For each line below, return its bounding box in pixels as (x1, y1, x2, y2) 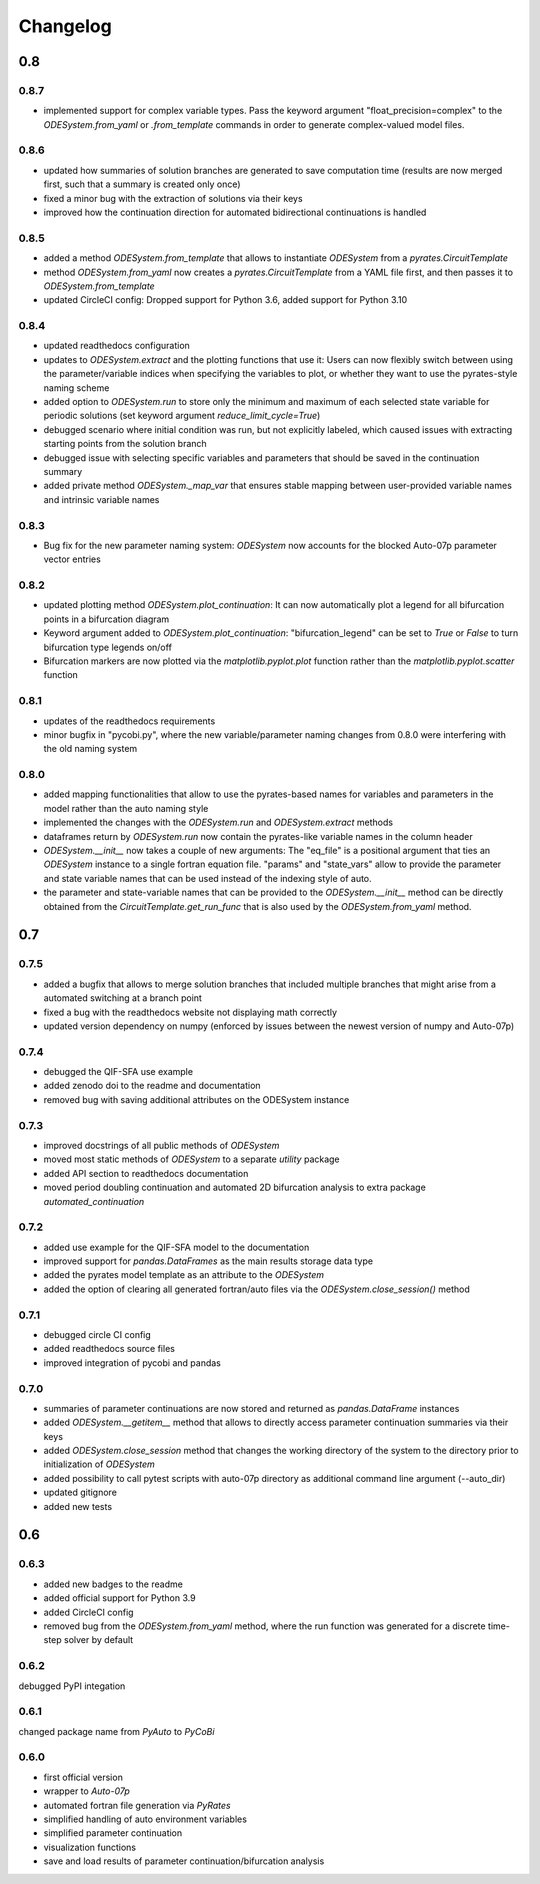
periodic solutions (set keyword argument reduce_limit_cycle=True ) (43, 410, 321, 422)
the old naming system (43, 743, 138, 755)
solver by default (63, 1634, 134, 1646)
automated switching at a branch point (43, 992, 202, 1004)
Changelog (18, 15, 112, 37)
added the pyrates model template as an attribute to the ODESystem (43, 1269, 325, 1281)
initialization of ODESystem (43, 1458, 155, 1470)
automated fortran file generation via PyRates (43, 1799, 231, 1811)
